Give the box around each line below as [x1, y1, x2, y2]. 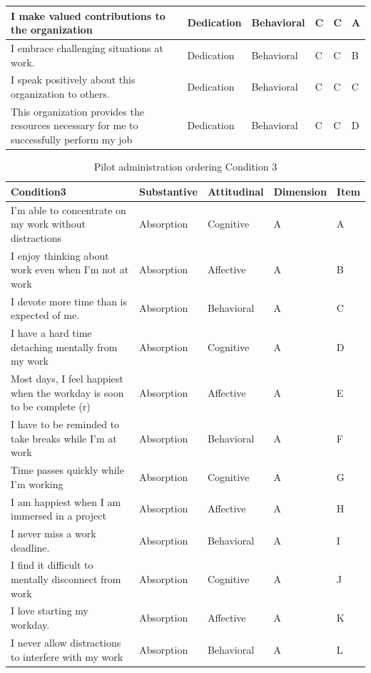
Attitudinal [207, 183, 264, 198]
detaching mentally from [11, 339, 118, 354]
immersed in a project [11, 508, 106, 523]
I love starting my [11, 603, 88, 618]
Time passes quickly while [11, 462, 124, 477]
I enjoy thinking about [11, 248, 109, 263]
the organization [11, 22, 93, 37]
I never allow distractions [11, 634, 121, 649]
